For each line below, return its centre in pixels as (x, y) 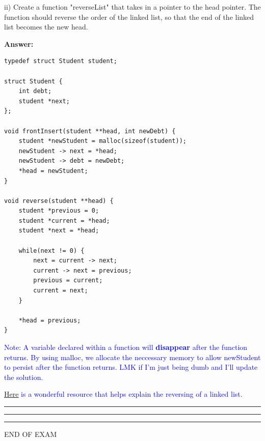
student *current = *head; (64, 220)
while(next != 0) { (51, 251)
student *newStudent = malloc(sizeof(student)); (102, 141)
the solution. (24, 377)
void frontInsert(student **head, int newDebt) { (90, 131)
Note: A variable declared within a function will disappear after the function (126, 347)
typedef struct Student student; (61, 61)
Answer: (19, 43)
